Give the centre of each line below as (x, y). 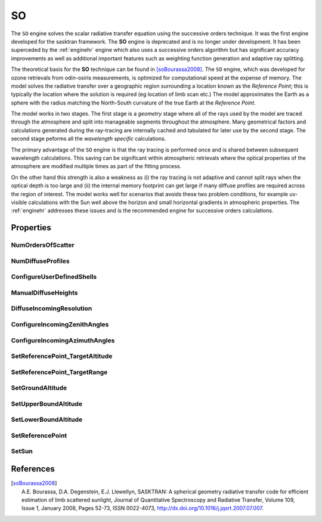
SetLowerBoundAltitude (47, 419)
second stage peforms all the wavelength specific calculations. (89, 139)
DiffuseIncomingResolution (52, 308)
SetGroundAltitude (39, 388)
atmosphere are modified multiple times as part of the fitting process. (96, 166)
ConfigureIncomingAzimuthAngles (63, 340)
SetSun (22, 452)
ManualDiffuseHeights (44, 292)
